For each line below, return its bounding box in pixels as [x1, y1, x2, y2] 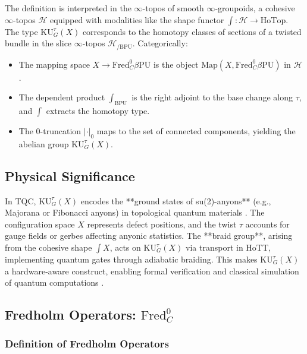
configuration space [5, 217, 75, 230]
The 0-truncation [18, 125, 82, 137]
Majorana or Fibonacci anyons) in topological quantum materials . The [5, 206, 265, 219]
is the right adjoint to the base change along [131, 91, 293, 103]
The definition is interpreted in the [5, 2, 131, 14]
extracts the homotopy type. [46, 105, 150, 117]
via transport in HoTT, [186, 241, 271, 253]
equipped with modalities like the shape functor [50, 13, 224, 26]
